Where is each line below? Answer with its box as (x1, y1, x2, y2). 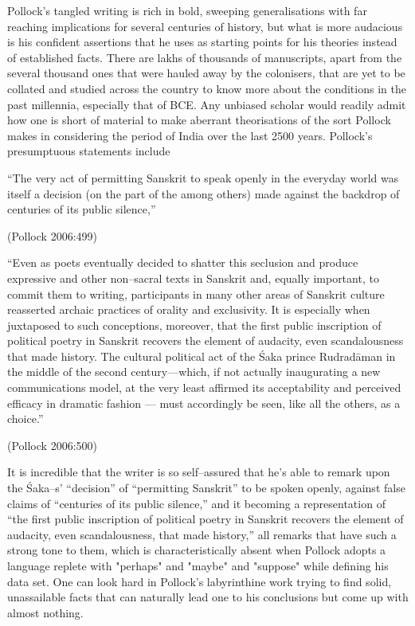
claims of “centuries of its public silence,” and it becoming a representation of (7, 495, 386, 511)
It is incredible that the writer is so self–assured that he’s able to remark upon (7, 464, 390, 480)
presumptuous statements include (7, 143, 170, 159)
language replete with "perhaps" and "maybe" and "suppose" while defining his (7, 558, 389, 573)
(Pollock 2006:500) (7, 436, 97, 453)
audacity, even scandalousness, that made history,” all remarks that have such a (7, 526, 397, 542)
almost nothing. (7, 604, 84, 620)
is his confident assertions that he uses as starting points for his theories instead (7, 33, 397, 50)
